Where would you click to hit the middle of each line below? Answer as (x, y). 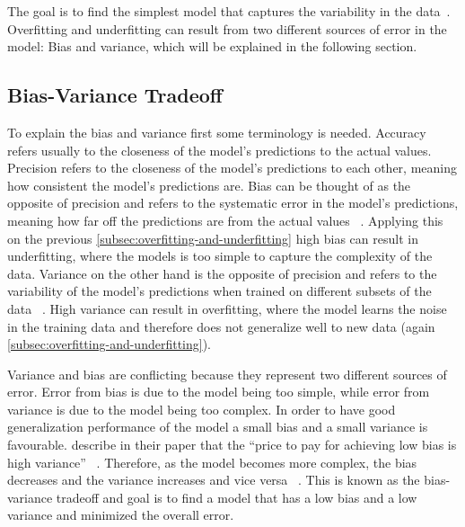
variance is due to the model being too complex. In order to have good (202, 409)
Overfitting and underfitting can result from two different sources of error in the (227, 28)
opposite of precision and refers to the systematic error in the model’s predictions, (233, 203)
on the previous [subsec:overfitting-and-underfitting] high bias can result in (213, 238)
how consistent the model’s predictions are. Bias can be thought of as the (209, 185)
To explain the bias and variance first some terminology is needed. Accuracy (217, 132)
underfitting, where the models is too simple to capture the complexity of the (220, 256)
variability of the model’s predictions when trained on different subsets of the (219, 291)
